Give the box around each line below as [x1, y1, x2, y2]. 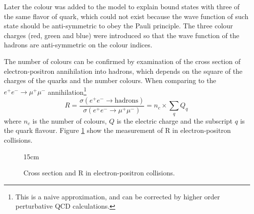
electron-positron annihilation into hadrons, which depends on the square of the [4, 65, 243, 76]
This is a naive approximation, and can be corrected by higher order [15, 191, 220, 201]
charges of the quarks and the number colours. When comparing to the [4, 75, 216, 86]
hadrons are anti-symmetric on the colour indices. [4, 40, 152, 50]
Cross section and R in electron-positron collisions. [23, 168, 175, 178]
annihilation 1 [47, 85, 86, 97]
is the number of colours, [32, 115, 107, 126]
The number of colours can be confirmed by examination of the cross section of [4, 56, 241, 66]
